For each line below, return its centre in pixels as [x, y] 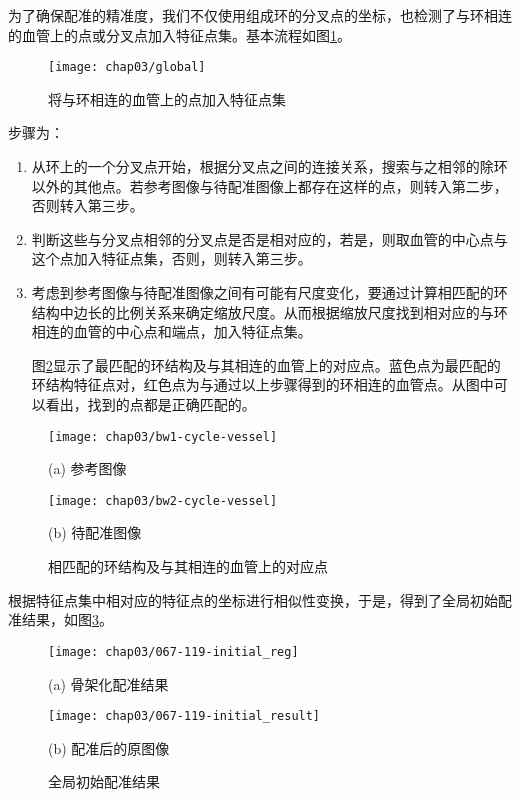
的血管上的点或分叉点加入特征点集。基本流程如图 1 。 [179, 34]
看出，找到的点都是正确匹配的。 [150, 403]
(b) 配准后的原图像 [109, 747]
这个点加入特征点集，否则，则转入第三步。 [171, 258]
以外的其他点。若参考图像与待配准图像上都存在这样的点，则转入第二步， [269, 185]
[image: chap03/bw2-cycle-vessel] [163, 500]
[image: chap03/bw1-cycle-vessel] [163, 436]
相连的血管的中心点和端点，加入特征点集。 [171, 331]
